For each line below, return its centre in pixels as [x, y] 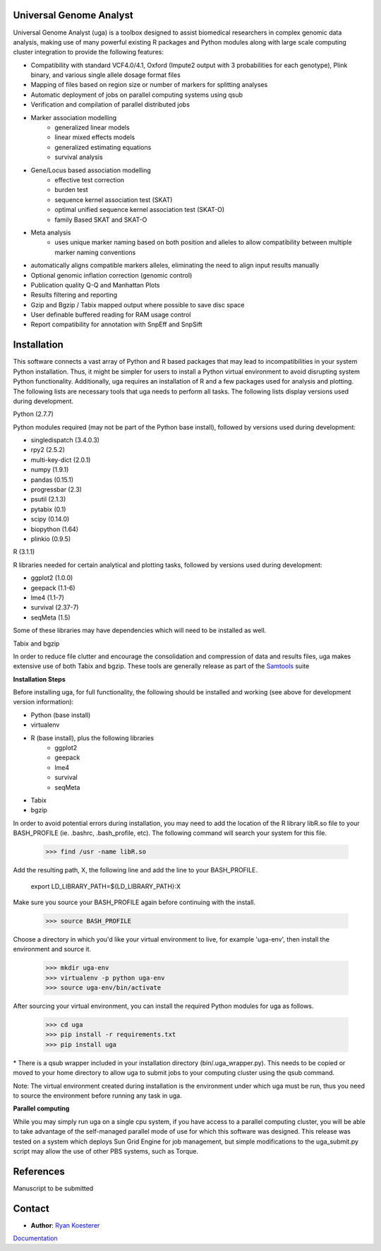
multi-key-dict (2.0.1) [61, 460]
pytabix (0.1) [48, 509]
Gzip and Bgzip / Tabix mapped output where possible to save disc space [138, 304]
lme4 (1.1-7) [48, 598]
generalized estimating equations [103, 147]
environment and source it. [52, 949]
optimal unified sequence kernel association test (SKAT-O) [140, 210]
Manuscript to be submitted [53, 1188]
